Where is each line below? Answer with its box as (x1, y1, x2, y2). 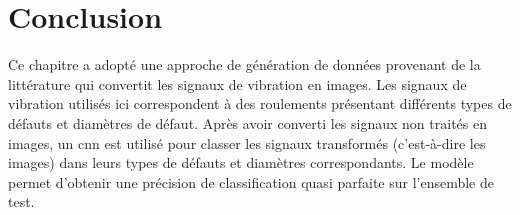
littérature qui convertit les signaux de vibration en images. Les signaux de (8, 73, 467, 94)
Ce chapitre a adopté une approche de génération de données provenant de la (8, 54, 481, 75)
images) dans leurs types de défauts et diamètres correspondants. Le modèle (8, 152, 474, 173)
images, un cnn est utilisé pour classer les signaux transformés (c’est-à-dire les (8, 132, 486, 153)
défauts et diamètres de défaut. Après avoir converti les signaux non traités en (8, 112, 487, 133)
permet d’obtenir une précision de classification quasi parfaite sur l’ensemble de (8, 171, 494, 192)
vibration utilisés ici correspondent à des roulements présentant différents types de (8, 93, 512, 114)
